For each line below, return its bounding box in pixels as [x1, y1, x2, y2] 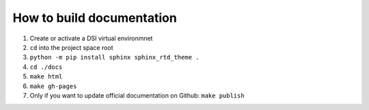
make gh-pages [29, 82, 77, 90]
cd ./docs [29, 63, 63, 71]
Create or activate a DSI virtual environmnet [29, 34, 153, 42]
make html [29, 72, 63, 81]
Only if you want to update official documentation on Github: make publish [29, 91, 245, 99]
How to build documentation [12, 10, 177, 25]
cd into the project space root [29, 43, 113, 51]
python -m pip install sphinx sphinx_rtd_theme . [29, 53, 200, 61]
